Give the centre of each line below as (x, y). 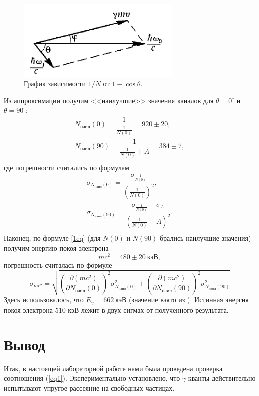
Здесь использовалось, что (44, 300)
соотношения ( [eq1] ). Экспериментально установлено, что (92, 378)
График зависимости (55, 83)
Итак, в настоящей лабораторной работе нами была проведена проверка (113, 368)
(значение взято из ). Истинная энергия (188, 300)
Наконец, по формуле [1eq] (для (52, 238)
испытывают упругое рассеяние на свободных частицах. (89, 387)
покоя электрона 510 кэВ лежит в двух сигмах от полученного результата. (116, 310)
